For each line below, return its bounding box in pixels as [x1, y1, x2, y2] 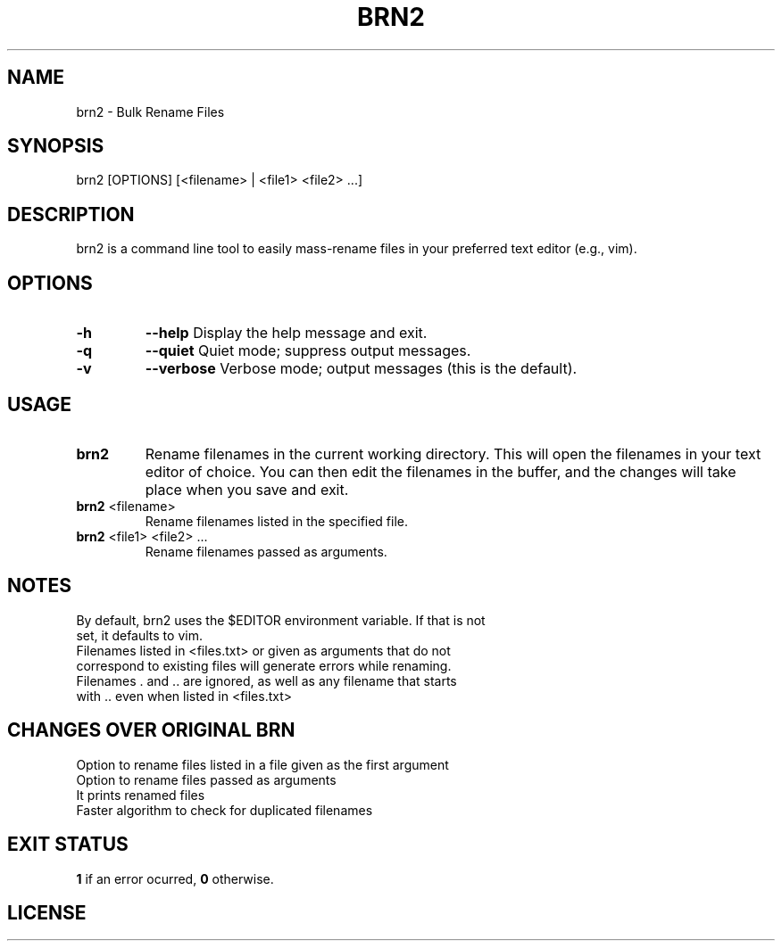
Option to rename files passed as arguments [76, 771, 337, 787]
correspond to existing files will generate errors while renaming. [76, 657, 452, 673]
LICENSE [7, 901, 87, 924]
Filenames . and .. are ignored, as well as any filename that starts [76, 672, 457, 688]
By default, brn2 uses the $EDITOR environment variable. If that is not [76, 612, 486, 628]
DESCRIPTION [7, 202, 135, 226]
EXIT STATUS [7, 833, 129, 856]
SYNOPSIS [7, 135, 104, 158]
